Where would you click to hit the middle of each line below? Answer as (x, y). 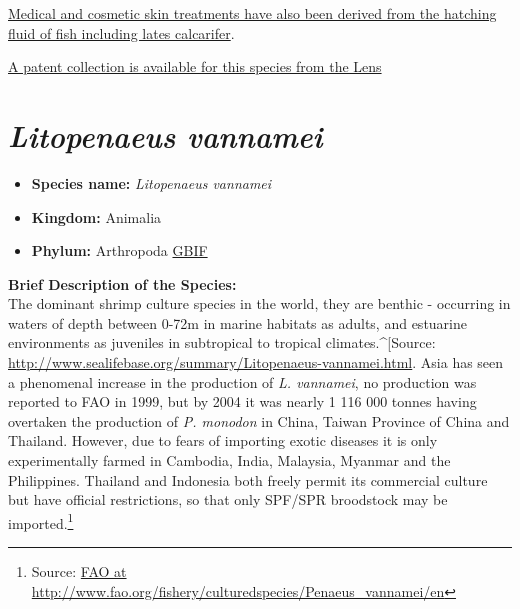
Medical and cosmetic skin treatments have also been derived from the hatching (252, 13)
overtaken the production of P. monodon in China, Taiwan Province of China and (259, 420)
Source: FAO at (79, 571)
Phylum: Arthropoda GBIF (119, 250)
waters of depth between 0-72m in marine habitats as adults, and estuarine (237, 322)
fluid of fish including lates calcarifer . (121, 32)
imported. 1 (41, 521)
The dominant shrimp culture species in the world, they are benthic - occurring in (259, 303)
